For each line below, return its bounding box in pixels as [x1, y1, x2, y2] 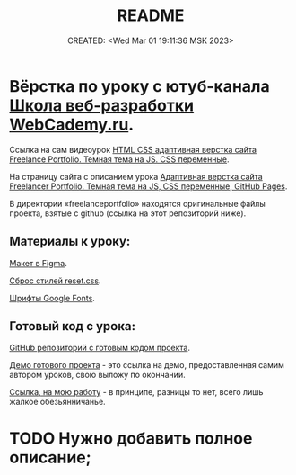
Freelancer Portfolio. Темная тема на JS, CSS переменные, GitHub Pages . [9, 181, 288, 192]
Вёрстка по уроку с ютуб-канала [9, 76, 271, 96]
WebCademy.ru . [9, 114, 135, 135]
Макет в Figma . [9, 257, 67, 268]
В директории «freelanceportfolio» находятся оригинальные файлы [9, 198, 266, 209]
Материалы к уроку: [9, 234, 131, 249]
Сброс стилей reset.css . [9, 275, 101, 286]
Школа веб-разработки [9, 95, 195, 115]
